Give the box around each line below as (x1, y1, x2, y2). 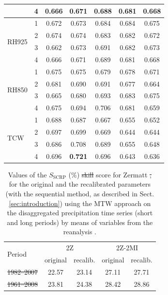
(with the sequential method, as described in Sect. (5, 188, 154, 198)
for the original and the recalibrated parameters (9, 179, 151, 189)
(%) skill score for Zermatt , (68, 169, 152, 179)
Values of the (8, 169, 47, 179)
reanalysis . (63, 226, 96, 237)
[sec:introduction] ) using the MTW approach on (9, 198, 151, 208)
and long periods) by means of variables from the (7, 217, 153, 227)
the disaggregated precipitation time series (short (7, 208, 153, 218)
